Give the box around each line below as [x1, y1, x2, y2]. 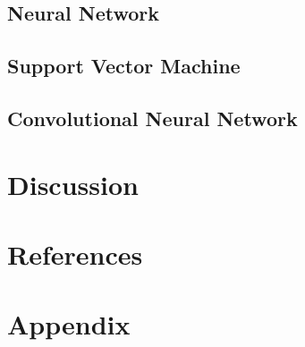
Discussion [7, 165, 139, 202]
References [7, 235, 143, 272]
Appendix [7, 306, 131, 343]
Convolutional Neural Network [7, 104, 298, 131]
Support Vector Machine [7, 52, 241, 80]
